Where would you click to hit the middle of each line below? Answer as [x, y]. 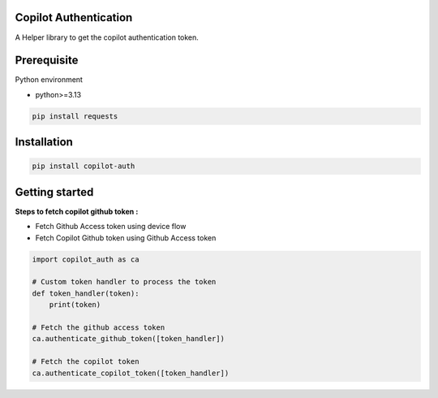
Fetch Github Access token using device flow [111, 227]
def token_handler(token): [86, 293]
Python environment [49, 80]
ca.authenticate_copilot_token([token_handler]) [131, 373]
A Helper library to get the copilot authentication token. [107, 37]
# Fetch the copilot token [86, 362]
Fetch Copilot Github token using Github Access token [126, 238]
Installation [44, 142]
